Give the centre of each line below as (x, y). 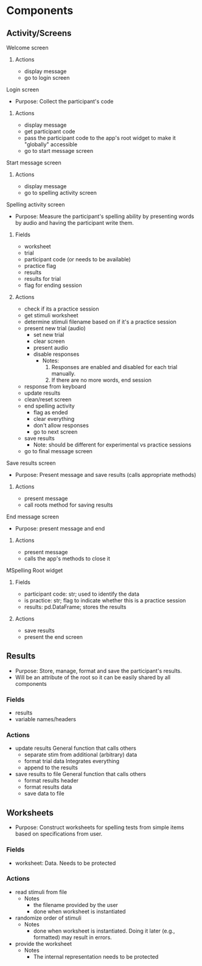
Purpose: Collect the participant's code (64, 101)
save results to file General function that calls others (80, 774)
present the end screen (54, 637)
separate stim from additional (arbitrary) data (81, 755)
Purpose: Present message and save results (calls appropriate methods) (106, 475)
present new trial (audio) (55, 328)
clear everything (54, 419)
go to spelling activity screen (61, 193)
